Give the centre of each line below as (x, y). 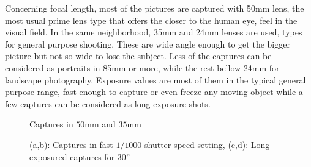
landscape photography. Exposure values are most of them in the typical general (155, 80)
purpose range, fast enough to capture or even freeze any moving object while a (154, 92)
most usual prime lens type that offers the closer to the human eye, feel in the (151, 20)
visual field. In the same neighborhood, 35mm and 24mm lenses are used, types (154, 32)
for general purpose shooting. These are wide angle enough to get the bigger (148, 44)
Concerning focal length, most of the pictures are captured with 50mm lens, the (155, 8)
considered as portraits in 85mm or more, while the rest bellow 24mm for (142, 67)
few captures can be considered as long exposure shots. (108, 103)
